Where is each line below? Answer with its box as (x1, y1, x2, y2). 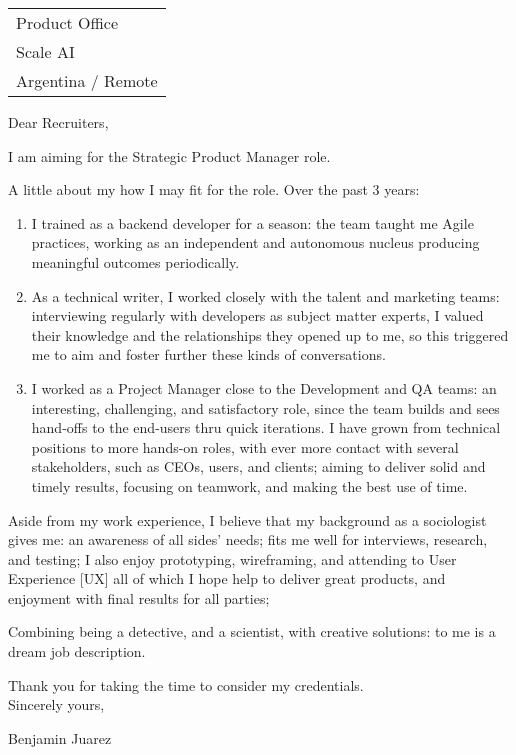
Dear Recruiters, (8, 112, 109, 132)
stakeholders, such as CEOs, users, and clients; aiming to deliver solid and (31, 456, 486, 477)
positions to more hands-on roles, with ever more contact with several (31, 436, 459, 457)
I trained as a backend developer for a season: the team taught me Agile (31, 212, 474, 233)
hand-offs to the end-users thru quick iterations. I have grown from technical (31, 417, 501, 438)
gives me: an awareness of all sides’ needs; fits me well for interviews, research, (8, 529, 488, 550)
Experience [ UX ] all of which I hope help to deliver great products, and (8, 568, 446, 589)
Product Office (16, 11, 119, 34)
